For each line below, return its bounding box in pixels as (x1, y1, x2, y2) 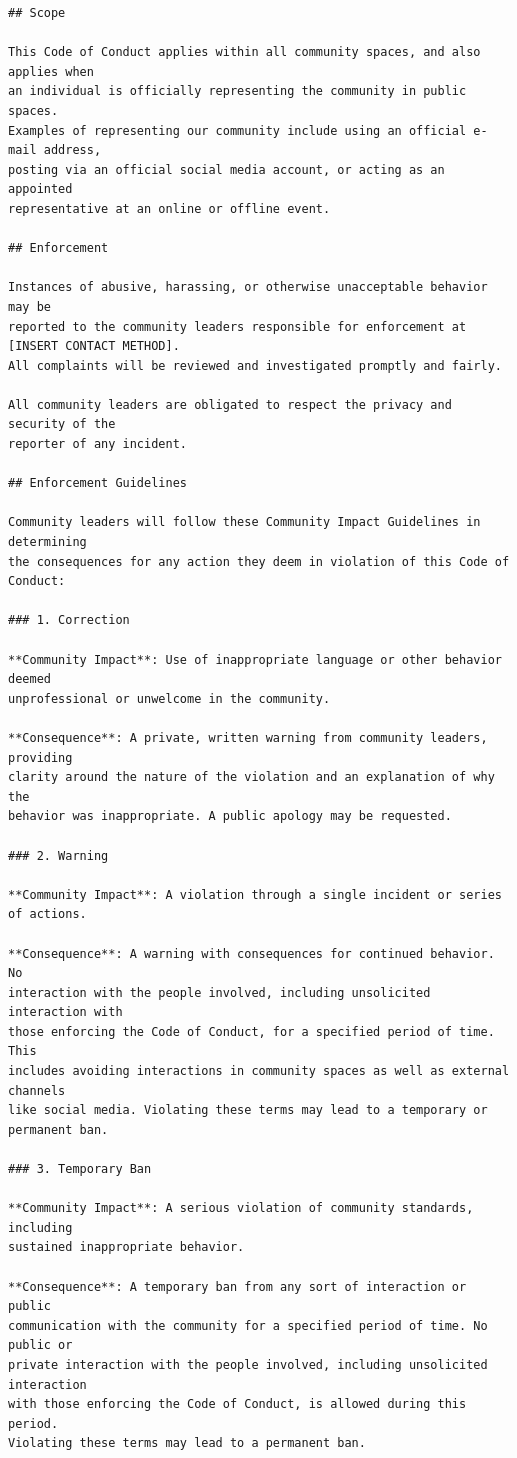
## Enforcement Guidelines (8, 476, 187, 491)
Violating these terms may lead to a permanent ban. (8, 1436, 366, 1451)
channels (8, 1083, 66, 1098)
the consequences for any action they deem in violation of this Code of (8, 554, 510, 569)
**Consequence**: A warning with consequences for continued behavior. (8, 946, 495, 961)
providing (8, 750, 73, 765)
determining (8, 535, 87, 550)
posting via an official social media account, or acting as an (8, 162, 445, 177)
